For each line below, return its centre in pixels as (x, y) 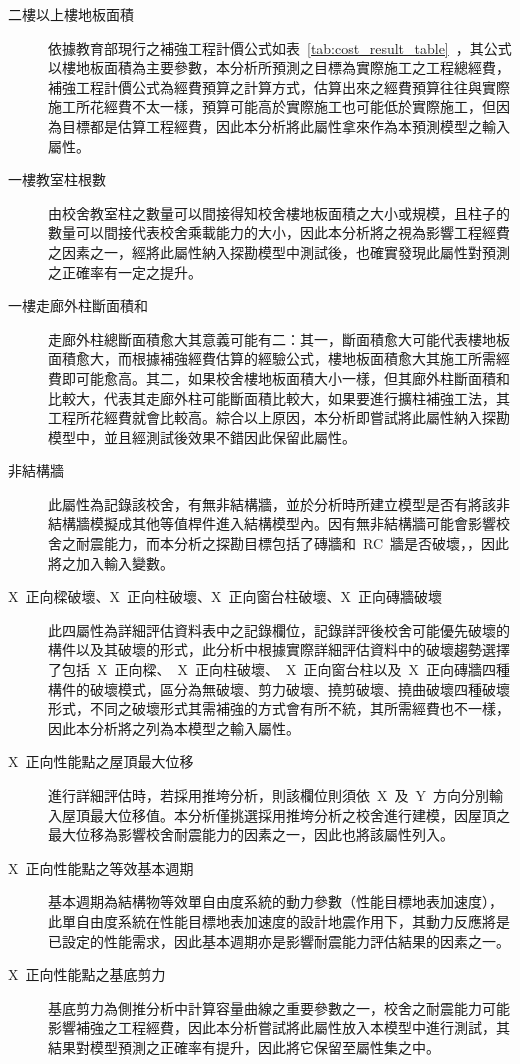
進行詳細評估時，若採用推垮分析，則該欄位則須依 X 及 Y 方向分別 (268, 795)
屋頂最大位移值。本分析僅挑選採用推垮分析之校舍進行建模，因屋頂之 (285, 814)
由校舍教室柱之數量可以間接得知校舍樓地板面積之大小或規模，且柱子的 (279, 212)
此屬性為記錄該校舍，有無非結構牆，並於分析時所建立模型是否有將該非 (279, 503)
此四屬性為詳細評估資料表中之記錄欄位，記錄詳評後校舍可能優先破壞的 (279, 629)
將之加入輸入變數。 (111, 562)
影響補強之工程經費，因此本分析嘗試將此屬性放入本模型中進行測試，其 (279, 1027)
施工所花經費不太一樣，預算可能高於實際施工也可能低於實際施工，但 (272, 106)
